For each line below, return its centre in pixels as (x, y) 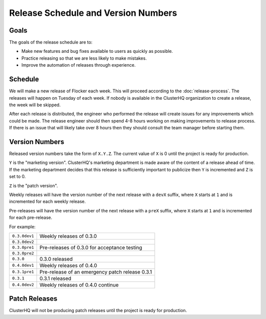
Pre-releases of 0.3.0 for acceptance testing (91, 247)
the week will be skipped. (35, 105)
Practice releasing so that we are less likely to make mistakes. (84, 58)
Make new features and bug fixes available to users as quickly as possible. (97, 51)
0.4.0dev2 (23, 285)
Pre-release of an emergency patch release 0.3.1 (96, 272)
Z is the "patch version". (33, 186)
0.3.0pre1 (23, 248)
